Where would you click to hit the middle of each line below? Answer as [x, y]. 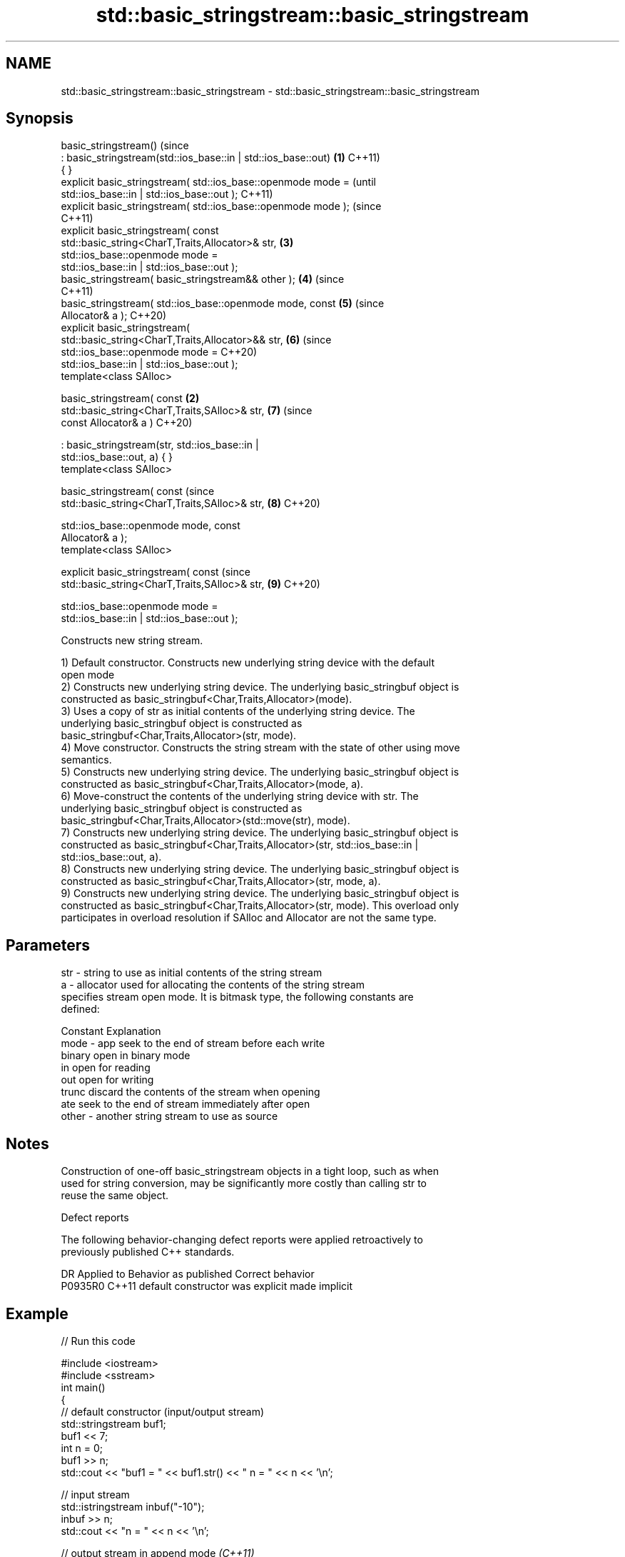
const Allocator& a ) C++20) [127, 423]
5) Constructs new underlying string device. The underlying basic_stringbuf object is [260, 772]
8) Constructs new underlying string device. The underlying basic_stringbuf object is [260, 869]
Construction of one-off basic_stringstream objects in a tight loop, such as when [250, 1171]
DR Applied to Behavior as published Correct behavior [188, 1274]
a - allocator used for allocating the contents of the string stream [213, 985]
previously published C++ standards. [148, 1252]
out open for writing [107, 1080]
